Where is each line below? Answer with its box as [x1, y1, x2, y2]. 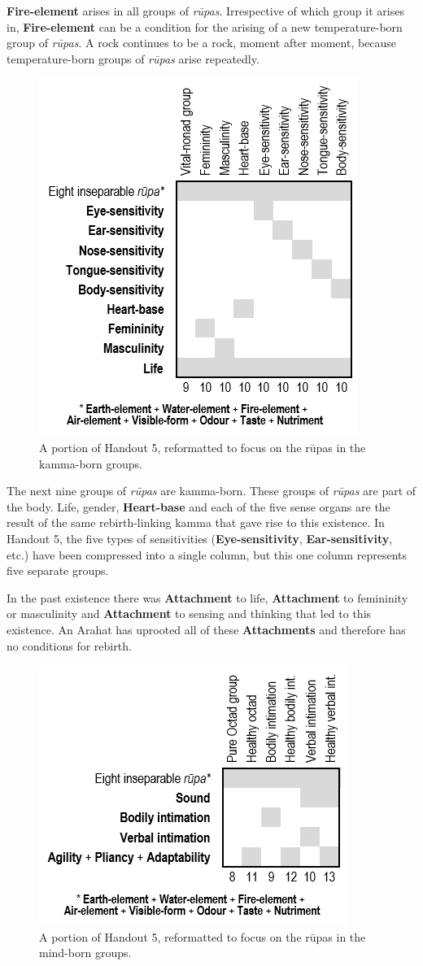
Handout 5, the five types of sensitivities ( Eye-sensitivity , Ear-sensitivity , [7, 529, 393, 546]
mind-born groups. [39, 944, 132, 961]
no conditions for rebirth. [7, 637, 132, 654]
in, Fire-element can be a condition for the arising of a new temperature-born [7, 18, 403, 35]
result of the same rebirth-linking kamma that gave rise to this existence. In [7, 514, 385, 531]
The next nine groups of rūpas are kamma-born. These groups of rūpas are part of [7, 482, 416, 499]
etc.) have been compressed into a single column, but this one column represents [7, 546, 408, 563]
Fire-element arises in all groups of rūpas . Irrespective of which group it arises [7, 2, 404, 19]
